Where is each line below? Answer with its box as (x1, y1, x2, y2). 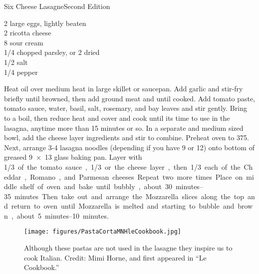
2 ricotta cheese (4, 27, 51, 38)
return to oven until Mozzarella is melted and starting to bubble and (11, 201, 235, 211)
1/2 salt (4, 56, 28, 67)
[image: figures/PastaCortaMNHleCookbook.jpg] (24, 228, 181, 236)
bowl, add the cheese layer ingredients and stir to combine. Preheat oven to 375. (4, 132, 249, 143)
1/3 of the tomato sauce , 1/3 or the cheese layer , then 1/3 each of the (4, 161, 241, 172)
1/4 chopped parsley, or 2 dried (4, 47, 100, 57)
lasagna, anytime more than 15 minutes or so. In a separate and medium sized (4, 122, 244, 133)
